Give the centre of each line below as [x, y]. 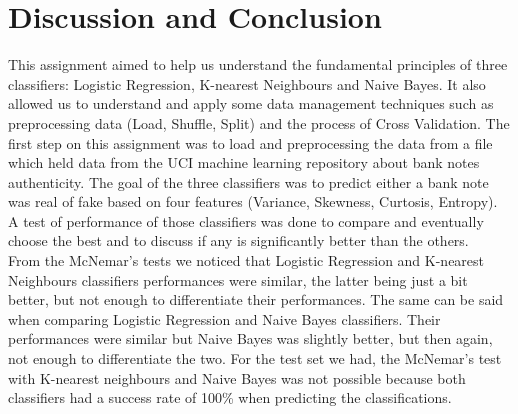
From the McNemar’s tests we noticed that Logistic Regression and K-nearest [246, 260]
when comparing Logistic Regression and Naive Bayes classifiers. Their [224, 318]
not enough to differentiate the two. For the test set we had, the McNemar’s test [255, 358]
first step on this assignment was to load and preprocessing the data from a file [250, 142]
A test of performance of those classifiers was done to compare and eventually [246, 220]
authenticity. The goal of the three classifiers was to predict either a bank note [248, 181]
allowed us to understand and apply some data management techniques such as [251, 103]
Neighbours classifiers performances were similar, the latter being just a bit [238, 279]
